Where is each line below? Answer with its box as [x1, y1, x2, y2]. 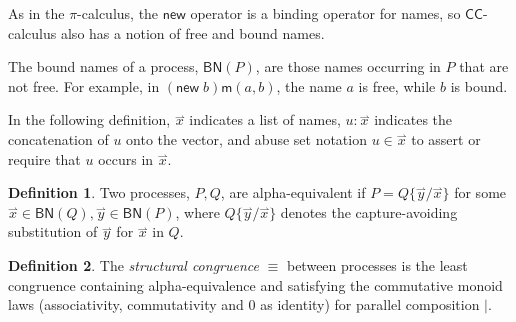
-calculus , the [77, 3, 159, 23]
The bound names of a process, [8, 56, 199, 77]
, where [175, 201, 220, 222]
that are [459, 56, 509, 77]
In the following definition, [8, 109, 171, 130]
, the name [276, 75, 342, 96]
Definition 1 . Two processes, [8, 182, 190, 203]
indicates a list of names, [189, 109, 341, 130]
